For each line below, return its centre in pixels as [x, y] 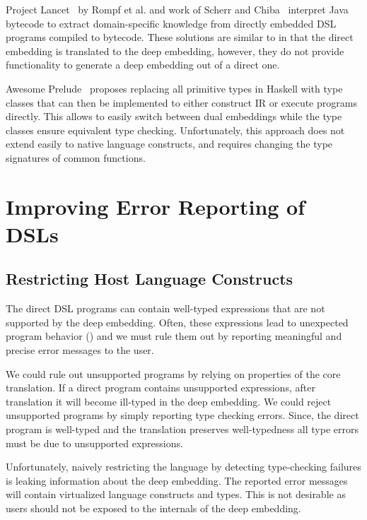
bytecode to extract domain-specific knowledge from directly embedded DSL [171, 23]
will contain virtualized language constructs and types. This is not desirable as [176, 494]
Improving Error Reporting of [156, 206]
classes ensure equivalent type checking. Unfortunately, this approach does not [175, 130]
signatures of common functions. [76, 157]
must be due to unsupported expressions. [94, 443]
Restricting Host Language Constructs [150, 279]
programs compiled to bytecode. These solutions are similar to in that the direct [180, 37]
